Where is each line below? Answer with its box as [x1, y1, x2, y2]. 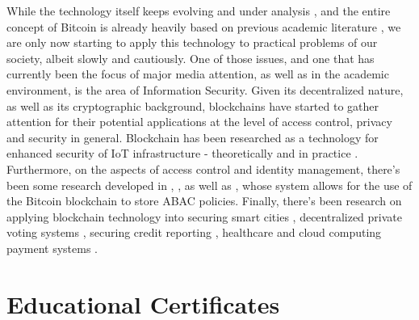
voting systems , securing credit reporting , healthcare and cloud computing [6, 224, 382, 241]
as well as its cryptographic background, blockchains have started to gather [6, 97, 379, 114]
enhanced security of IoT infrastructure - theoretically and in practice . [6, 145, 358, 162]
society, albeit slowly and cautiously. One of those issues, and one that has [6, 49, 375, 66]
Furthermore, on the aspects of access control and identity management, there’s [6, 160, 400, 177]
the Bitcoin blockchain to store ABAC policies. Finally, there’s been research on [6, 192, 402, 209]
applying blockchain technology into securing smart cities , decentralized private [6, 208, 403, 225]
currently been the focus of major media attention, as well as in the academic [6, 65, 389, 82]
